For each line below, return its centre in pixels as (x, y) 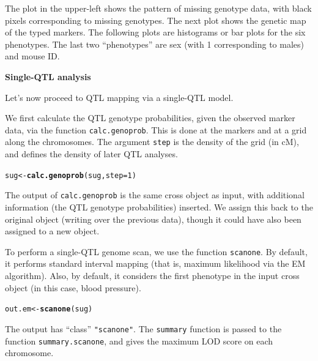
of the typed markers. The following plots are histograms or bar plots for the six (155, 32)
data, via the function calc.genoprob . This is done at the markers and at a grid (156, 129)
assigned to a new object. (52, 231)
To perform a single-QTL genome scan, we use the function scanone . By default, (156, 251)
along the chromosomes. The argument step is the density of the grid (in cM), (152, 142)
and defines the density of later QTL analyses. (91, 154)
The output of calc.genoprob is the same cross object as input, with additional (155, 195)
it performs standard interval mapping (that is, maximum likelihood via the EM (155, 263)
